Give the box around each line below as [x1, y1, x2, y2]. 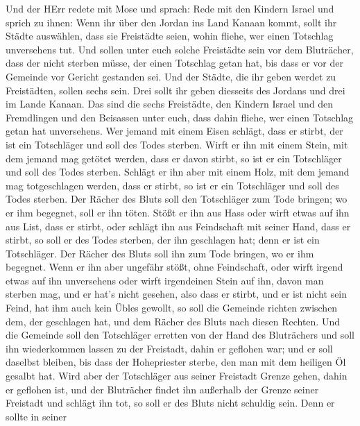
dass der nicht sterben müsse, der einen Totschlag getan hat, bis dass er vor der [6, 56, 343, 70]
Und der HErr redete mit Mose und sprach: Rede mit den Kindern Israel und [6, 1, 334, 15]
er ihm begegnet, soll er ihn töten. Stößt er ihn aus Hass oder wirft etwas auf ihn [6, 205, 350, 219]
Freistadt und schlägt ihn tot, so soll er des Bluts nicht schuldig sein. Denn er [6, 395, 335, 410]
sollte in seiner [6, 409, 67, 423]
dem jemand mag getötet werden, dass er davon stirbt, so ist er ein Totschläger [6, 151, 342, 165]
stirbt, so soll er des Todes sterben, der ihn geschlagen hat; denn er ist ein [6, 232, 320, 247]
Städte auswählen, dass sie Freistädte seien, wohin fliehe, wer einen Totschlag [6, 28, 334, 43]
